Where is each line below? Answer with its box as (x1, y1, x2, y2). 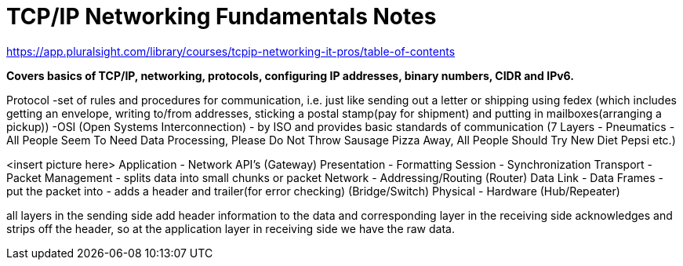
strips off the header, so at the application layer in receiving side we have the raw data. (6, 221, 455, 235)
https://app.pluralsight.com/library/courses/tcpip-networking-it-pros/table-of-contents (6, 44, 456, 58)
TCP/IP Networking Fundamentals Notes (6, 3, 437, 30)
